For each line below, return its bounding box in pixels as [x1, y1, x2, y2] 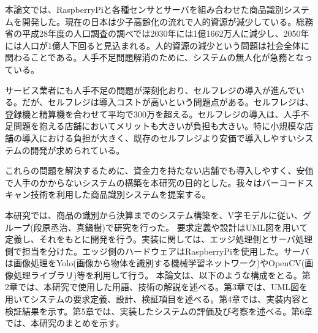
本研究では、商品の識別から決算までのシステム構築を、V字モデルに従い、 [5, 208, 303, 221]
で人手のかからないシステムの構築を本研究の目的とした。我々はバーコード [5, 176, 305, 189]
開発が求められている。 [30, 143, 125, 156]
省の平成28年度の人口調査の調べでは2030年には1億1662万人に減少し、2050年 [5, 27, 309, 40]
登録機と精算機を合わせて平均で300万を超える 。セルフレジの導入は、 [5, 107, 284, 120]
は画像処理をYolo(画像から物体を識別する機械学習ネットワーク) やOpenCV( [5, 256, 305, 269]
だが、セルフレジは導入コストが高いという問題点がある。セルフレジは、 [21, 95, 314, 108]
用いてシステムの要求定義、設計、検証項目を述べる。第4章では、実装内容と [5, 293, 309, 305]
